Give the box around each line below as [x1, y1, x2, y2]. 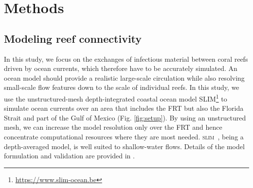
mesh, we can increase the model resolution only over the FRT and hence [4, 122, 222, 132]
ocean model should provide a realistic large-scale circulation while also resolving [4, 72, 245, 83]
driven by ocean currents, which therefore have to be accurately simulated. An [4, 63, 237, 73]
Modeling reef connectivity [4, 31, 142, 46]
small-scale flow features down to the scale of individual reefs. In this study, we [4, 82, 239, 92]
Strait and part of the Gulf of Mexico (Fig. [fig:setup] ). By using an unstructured [4, 112, 246, 122]
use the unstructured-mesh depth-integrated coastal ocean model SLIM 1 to [4, 92, 227, 103]
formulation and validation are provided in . [4, 151, 135, 161]
